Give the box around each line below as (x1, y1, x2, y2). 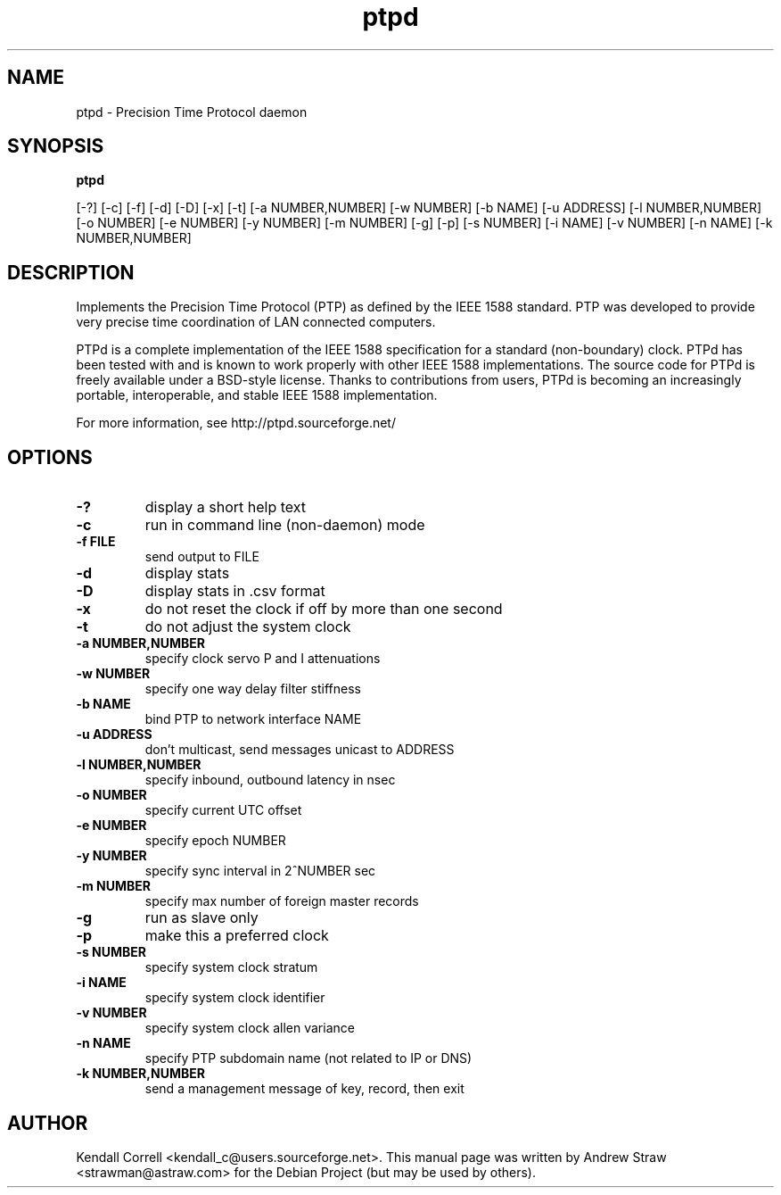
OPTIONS (7, 445, 93, 469)
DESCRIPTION (7, 261, 135, 284)
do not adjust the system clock (144, 618, 351, 636)
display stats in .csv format (144, 582, 325, 601)
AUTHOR (7, 1111, 88, 1134)
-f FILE (76, 534, 116, 550)
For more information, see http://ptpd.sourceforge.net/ (76, 415, 396, 431)
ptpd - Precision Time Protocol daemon (76, 104, 308, 120)
